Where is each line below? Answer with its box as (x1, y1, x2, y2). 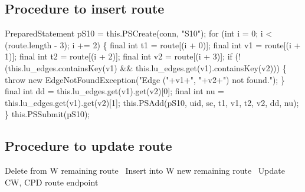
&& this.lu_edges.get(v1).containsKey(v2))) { (120, 61, 287, 74)
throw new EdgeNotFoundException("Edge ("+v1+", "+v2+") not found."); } (5, 73, 285, 85)
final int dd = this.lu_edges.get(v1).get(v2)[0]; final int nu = (5, 85, 224, 97)
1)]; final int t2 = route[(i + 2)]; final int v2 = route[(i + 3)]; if (5, 50, 232, 62)
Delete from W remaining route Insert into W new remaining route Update (5, 164, 285, 177)
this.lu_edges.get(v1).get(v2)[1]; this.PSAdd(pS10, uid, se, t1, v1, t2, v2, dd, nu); (5, 96, 299, 108)
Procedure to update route (5, 137, 172, 155)
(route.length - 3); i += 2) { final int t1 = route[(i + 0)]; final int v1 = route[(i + (5, 38, 301, 51)
